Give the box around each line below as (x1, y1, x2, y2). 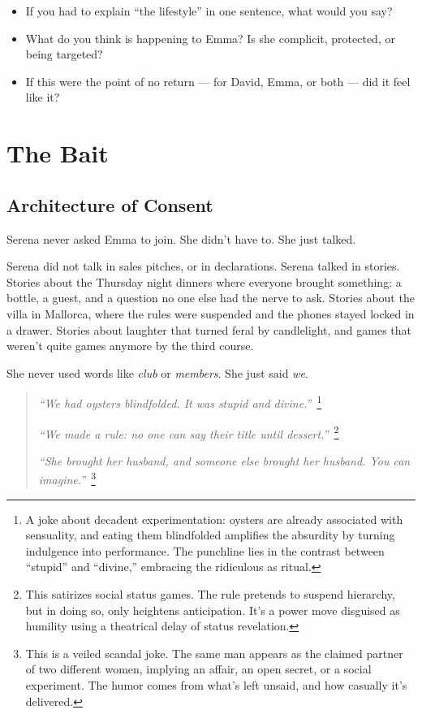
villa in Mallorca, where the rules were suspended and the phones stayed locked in (6, 305, 415, 322)
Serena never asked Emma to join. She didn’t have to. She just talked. (6, 230, 356, 247)
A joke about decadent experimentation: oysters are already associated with (25, 510, 403, 527)
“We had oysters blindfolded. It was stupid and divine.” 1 (38, 392, 322, 411)
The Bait (6, 136, 109, 170)
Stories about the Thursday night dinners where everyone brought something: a (6, 273, 402, 290)
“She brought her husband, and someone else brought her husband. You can (38, 452, 411, 469)
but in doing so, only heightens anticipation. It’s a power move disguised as (25, 601, 400, 618)
